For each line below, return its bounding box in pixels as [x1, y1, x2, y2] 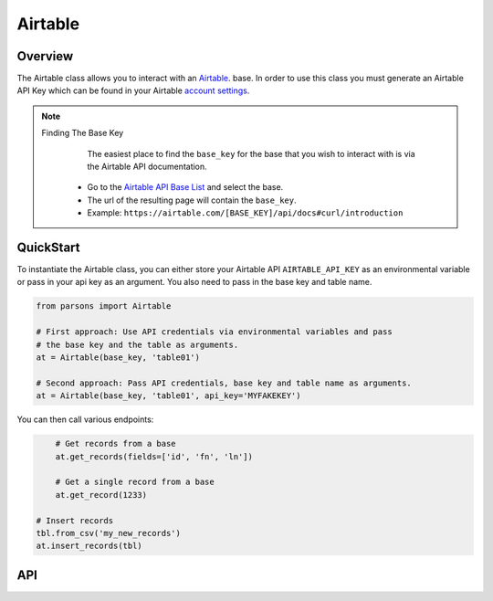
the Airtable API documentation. [87, 161, 207, 173]
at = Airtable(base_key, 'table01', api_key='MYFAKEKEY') [36, 391, 301, 401]
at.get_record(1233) [55, 490, 148, 500]
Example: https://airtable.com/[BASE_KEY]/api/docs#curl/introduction [87, 207, 404, 218]
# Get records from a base [55, 438, 177, 449]
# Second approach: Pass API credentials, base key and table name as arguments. [36, 377, 413, 388]
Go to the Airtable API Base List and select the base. [87, 182, 284, 193]
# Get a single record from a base [55, 477, 215, 488]
